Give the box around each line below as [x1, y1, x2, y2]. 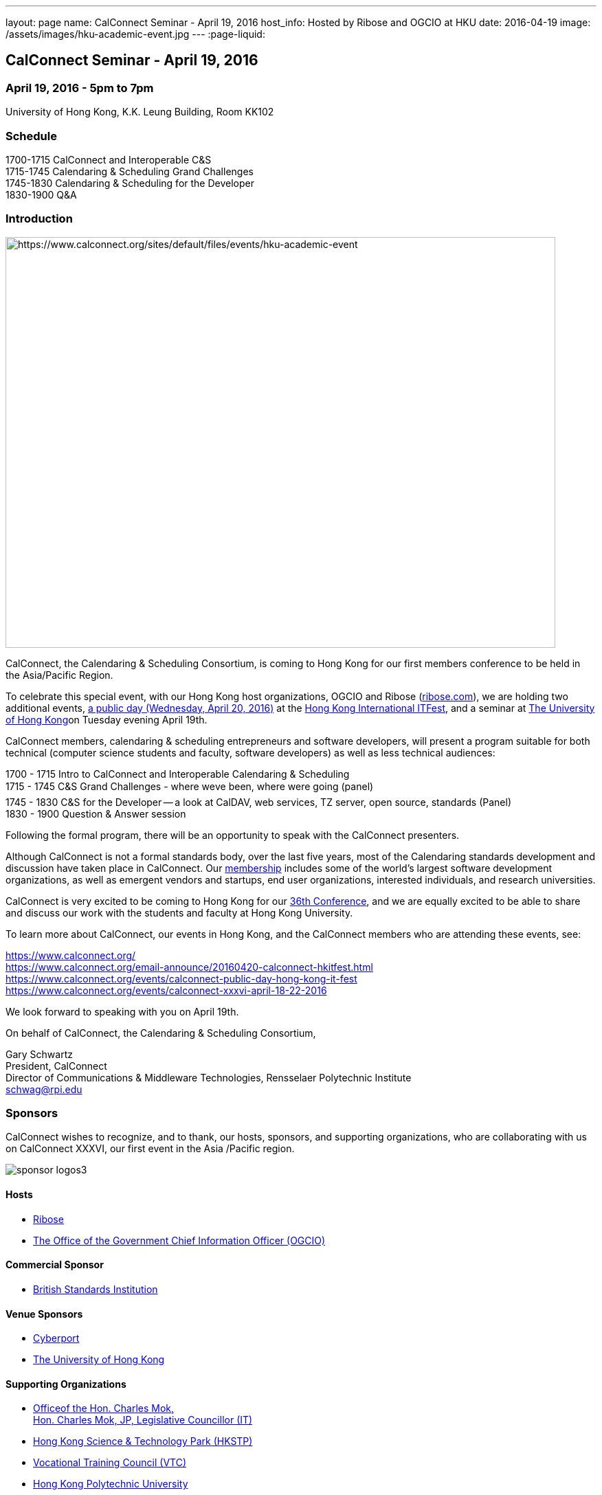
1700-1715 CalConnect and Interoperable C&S [5, 153, 212, 166]
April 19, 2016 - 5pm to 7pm [5, 80, 154, 95]
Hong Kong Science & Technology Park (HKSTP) [33, 1435, 253, 1448]
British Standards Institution [33, 1283, 158, 1295]
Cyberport [33, 1332, 80, 1345]
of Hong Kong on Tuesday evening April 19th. [5, 713, 208, 726]
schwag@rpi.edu [5, 1083, 82, 1095]
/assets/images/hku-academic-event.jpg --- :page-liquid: [5, 28, 265, 40]
